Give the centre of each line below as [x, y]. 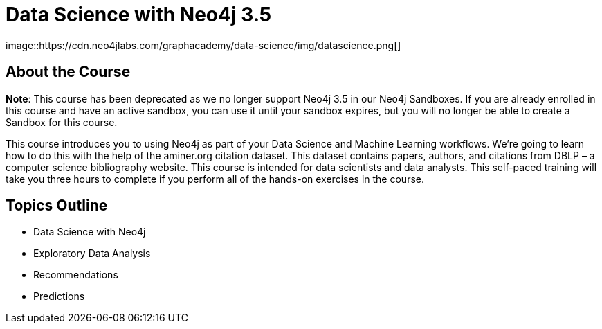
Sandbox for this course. [62, 122]
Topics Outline [57, 206]
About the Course [68, 72]
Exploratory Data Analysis [92, 254]
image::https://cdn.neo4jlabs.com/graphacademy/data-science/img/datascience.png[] [203, 45]
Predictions [59, 296]
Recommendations [76, 275]
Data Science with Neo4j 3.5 [139, 15]
